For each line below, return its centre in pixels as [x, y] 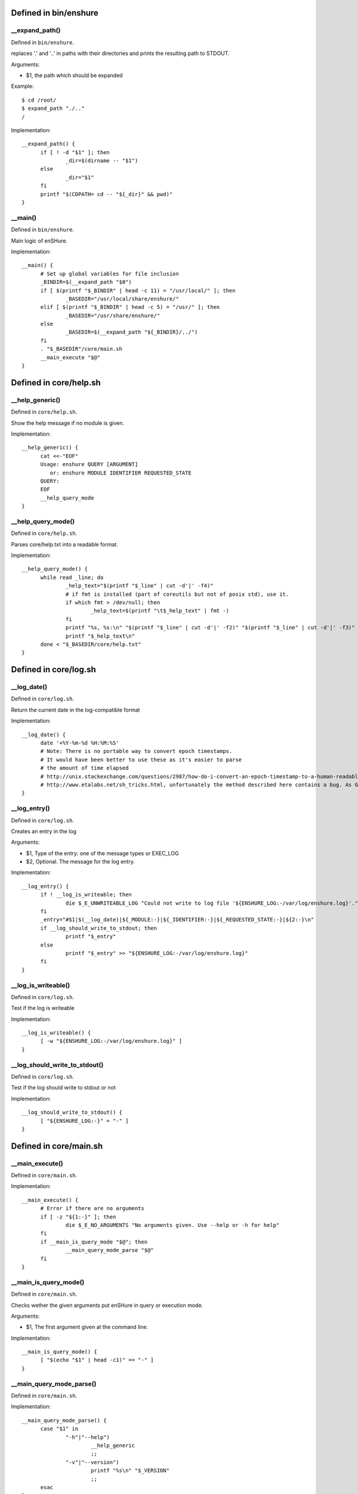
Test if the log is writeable [43, 1008]
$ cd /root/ [39, 100]
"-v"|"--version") [92, 1462]
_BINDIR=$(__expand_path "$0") [86, 282]
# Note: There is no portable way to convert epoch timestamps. [136, 751]
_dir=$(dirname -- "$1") [102, 161]
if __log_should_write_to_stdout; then [99, 928]
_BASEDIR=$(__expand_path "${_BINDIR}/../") [132, 332]
